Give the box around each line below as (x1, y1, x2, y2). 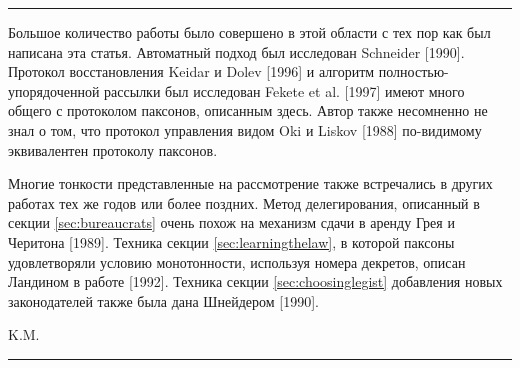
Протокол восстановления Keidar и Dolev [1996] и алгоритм (8, 61, 375, 82)
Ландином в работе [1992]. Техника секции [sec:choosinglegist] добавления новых (8, 271, 503, 292)
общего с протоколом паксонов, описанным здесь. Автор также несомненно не (8, 100, 488, 121)
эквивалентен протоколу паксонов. (8, 139, 218, 160)
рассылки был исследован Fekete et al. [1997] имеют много (104, 80, 465, 101)
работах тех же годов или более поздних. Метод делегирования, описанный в (8, 192, 480, 213)
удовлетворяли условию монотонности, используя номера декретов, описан (8, 251, 466, 272)
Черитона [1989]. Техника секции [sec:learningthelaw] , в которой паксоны (8, 231, 455, 252)
